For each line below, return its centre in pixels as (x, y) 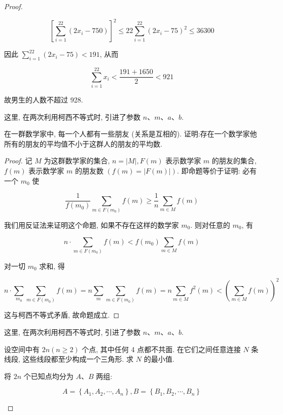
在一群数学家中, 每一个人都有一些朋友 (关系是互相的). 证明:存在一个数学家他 (131, 134)
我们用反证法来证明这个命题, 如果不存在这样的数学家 (92, 224)
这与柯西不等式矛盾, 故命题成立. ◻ (62, 315)
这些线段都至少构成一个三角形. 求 (78, 359)
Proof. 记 (18, 161)
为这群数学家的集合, (77, 161)
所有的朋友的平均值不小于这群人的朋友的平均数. (83, 143)
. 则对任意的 (210, 224)
